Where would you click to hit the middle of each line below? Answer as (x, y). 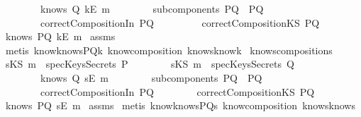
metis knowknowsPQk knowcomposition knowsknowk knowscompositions (169, 50)
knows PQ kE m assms (60, 36)
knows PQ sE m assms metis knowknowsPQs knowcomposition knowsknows (180, 105)
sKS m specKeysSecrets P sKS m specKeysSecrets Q (150, 64)
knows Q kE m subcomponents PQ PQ (152, 8)
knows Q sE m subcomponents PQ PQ (151, 77)
